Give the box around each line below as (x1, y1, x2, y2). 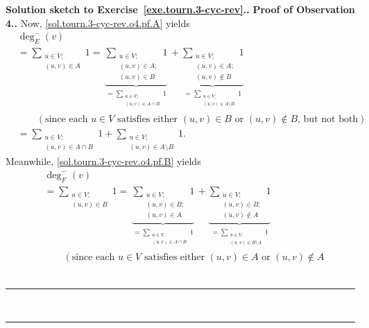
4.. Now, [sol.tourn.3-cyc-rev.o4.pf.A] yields (6, 15, 190, 30)
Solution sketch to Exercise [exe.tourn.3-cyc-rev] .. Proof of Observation (6, 2, 355, 16)
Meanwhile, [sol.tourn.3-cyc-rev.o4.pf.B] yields (6, 154, 201, 169)
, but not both (298, 114, 359, 124)
